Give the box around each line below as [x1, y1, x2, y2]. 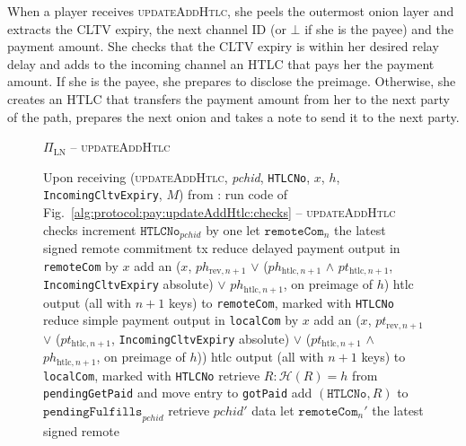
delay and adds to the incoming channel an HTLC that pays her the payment [7, 54, 435, 73]
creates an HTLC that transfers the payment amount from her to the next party [7, 89, 450, 108]
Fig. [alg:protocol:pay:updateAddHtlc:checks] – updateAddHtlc [43, 203, 396, 222]
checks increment [43, 220, 136, 239]
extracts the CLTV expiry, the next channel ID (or [7, 19, 286, 38]
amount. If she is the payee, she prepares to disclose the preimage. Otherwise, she [7, 72, 456, 91]
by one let [206, 220, 260, 239]
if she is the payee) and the [304, 19, 453, 38]
